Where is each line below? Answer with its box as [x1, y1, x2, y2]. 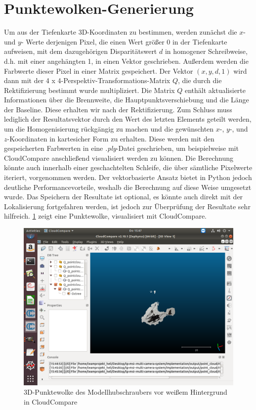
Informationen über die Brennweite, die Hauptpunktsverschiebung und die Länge [4, 94, 249, 105]
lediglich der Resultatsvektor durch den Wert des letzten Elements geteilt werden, [4, 114, 252, 124]
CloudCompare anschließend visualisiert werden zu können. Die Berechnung [4, 152, 233, 163]
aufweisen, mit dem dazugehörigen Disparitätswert [4, 46, 157, 56]
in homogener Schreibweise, [165, 46, 248, 56]
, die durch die [178, 75, 222, 86]
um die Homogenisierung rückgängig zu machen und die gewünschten [4, 124, 214, 134]
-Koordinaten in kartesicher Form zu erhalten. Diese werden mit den [7, 133, 214, 143]
